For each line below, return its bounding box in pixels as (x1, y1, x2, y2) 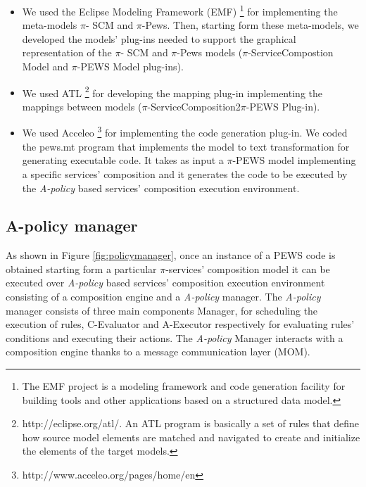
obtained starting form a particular (6, 261, 157, 276)
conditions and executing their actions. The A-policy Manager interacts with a (6, 330, 343, 345)
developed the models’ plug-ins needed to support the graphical (22, 31, 296, 46)
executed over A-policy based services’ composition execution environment (6, 275, 325, 290)
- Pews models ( (177, 45, 243, 60)
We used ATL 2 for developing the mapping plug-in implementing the (22, 83, 322, 100)
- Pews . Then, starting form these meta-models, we (141, 18, 359, 32)
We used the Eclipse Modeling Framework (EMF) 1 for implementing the (22, 2, 338, 18)
